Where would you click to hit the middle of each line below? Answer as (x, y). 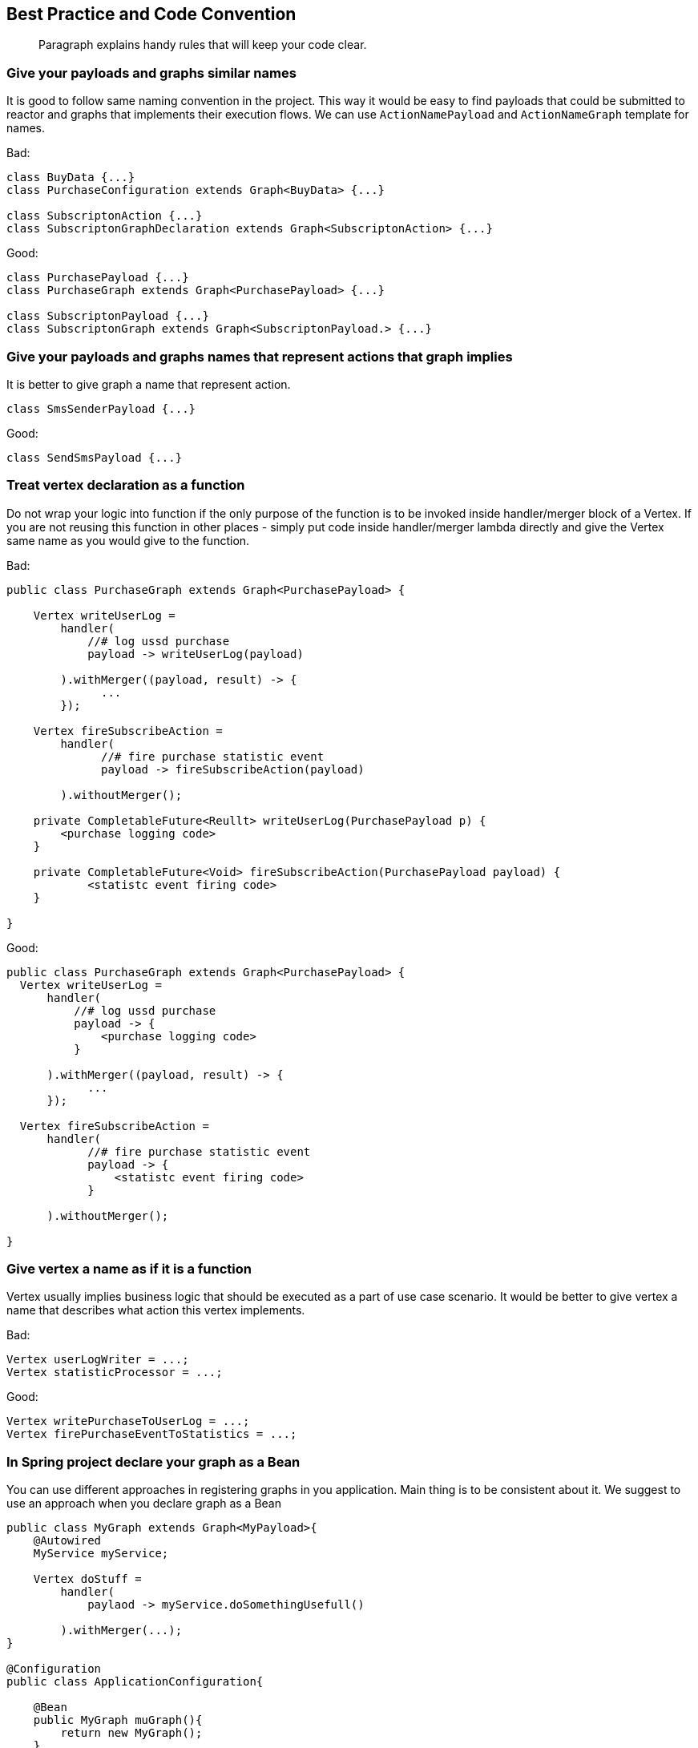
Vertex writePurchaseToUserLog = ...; (128, 1421)
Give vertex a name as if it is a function (129, 1269)
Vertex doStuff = (87, 1579)
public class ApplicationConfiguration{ (135, 1682)
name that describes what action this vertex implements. (156, 1310)
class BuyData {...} (71, 178)
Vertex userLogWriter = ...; (98, 1360)
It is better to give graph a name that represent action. (149, 384)
